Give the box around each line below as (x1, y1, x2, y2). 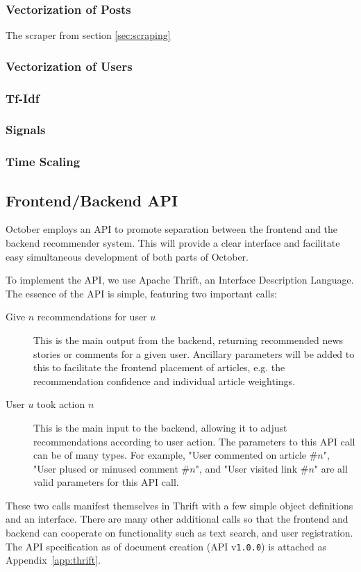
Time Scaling (6, 153, 81, 170)
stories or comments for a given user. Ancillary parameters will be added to (33, 346, 355, 361)
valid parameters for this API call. (33, 475, 179, 489)
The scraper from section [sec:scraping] (6, 28, 171, 42)
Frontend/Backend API (6, 189, 178, 211)
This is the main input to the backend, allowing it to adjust (33, 420, 287, 434)
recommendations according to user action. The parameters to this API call (33, 434, 355, 448)
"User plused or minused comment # (33, 461, 190, 475)
